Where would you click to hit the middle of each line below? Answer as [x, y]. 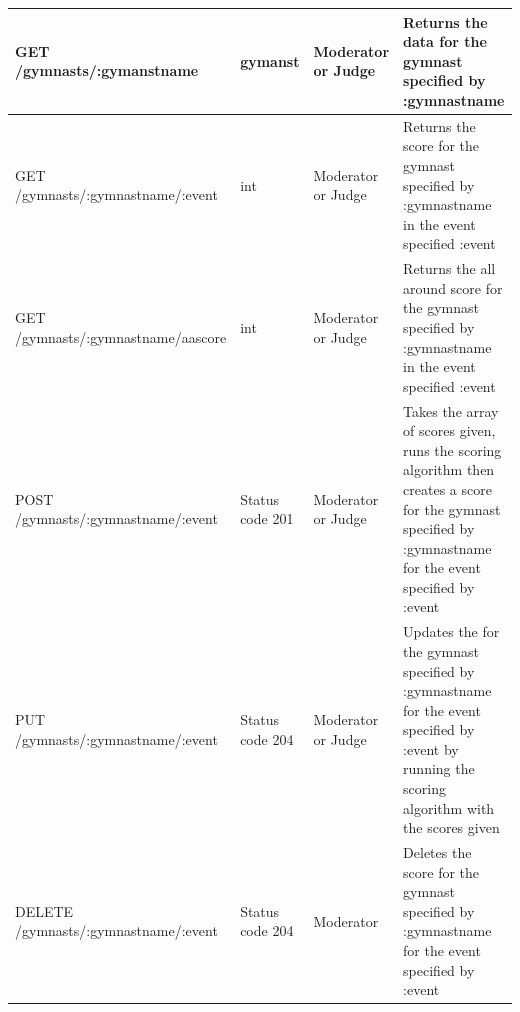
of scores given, [449, 430]
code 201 [267, 518]
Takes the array [451, 410]
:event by [431, 748]
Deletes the [437, 852]
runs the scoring [452, 449]
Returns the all [449, 268]
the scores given [451, 827]
